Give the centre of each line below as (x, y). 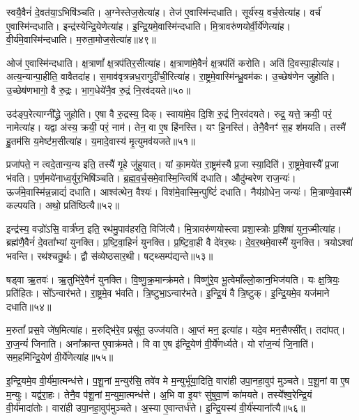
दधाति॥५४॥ (29, 306)
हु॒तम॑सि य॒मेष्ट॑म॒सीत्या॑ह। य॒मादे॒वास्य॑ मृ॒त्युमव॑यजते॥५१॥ (101, 140)
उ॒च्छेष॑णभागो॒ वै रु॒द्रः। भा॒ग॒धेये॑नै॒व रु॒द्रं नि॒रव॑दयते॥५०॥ (99, 90)
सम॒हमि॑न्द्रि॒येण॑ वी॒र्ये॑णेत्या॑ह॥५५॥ (60, 357)
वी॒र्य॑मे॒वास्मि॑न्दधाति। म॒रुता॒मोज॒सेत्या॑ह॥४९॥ (81, 39)
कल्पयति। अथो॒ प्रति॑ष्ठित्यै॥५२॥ (63, 205)
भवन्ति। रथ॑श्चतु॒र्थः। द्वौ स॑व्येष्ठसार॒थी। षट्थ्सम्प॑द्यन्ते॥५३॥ (110, 255)
